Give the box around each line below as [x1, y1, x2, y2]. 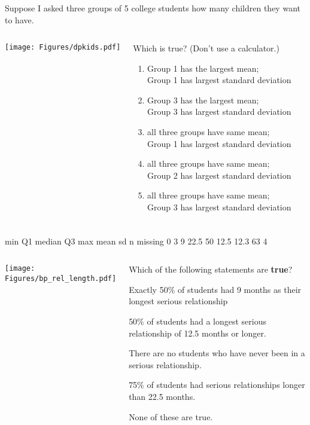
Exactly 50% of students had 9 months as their [129, 283, 302, 295]
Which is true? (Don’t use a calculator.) [133, 42, 279, 54]
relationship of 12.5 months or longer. [129, 326, 266, 339]
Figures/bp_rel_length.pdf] [5, 274, 117, 283]
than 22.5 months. [129, 390, 196, 402]
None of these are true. [129, 410, 213, 423]
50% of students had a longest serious [129, 314, 266, 327]
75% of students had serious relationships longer [129, 378, 305, 391]
